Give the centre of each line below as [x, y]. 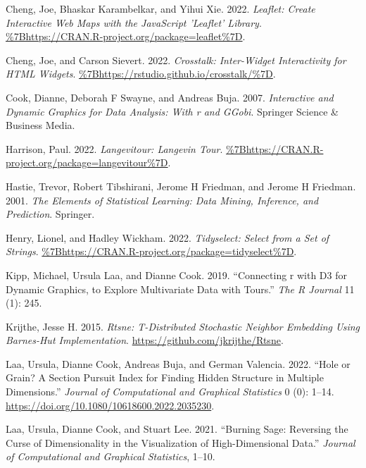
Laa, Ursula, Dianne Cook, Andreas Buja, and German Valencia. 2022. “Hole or [178, 363]
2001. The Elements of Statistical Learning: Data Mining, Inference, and [162, 200]
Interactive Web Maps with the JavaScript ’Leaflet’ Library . [134, 22]
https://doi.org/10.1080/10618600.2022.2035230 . [110, 405]
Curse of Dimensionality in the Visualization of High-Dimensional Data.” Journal [181, 442]
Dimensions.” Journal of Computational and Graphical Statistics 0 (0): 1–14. [170, 392]
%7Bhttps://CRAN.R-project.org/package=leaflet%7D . [126, 36]
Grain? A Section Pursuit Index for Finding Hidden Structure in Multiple [165, 377]
